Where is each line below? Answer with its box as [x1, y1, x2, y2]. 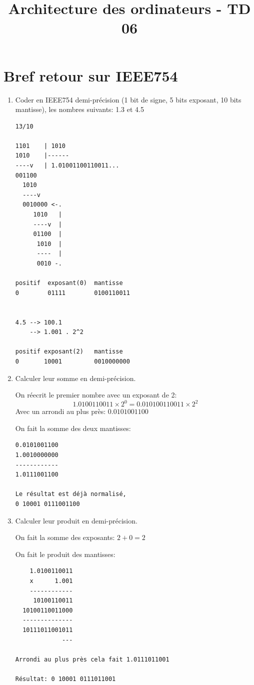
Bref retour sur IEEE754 [3, 65, 178, 85]
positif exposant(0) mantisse [15, 279, 123, 287]
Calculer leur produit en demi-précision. [15, 515, 137, 525]
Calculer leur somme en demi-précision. [15, 372, 136, 383]
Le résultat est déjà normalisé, [15, 490, 126, 498]
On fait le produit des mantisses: [15, 548, 115, 559]
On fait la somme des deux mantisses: [15, 422, 131, 433]
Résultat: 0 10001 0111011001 [15, 675, 116, 682]
